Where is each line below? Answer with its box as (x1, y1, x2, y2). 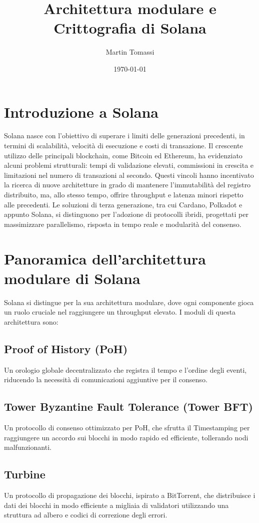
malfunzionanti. (4, 442, 51, 452)
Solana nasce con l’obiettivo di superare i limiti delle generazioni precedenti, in (4, 130, 245, 141)
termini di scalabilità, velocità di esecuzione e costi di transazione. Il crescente (4, 140, 243, 151)
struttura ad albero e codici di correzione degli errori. (4, 509, 167, 520)
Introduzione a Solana (4, 101, 158, 122)
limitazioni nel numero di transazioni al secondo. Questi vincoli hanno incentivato (4, 169, 254, 180)
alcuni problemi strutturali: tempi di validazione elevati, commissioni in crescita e (4, 160, 254, 170)
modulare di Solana (4, 268, 140, 288)
